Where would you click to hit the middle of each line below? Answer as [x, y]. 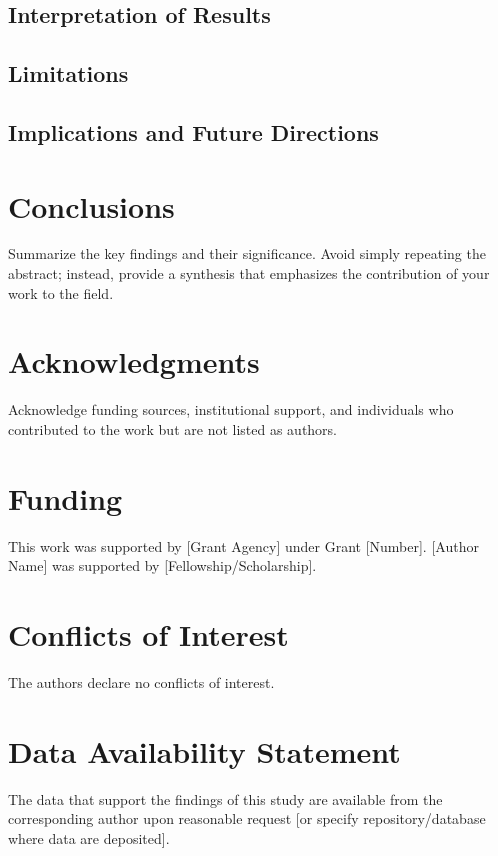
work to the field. [61, 292]
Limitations [68, 73]
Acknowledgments [134, 361]
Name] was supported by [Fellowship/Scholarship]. [162, 565]
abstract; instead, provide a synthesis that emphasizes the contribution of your [249, 273]
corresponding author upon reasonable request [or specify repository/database [247, 818]
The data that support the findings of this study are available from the [225, 798]
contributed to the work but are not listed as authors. [173, 428]
